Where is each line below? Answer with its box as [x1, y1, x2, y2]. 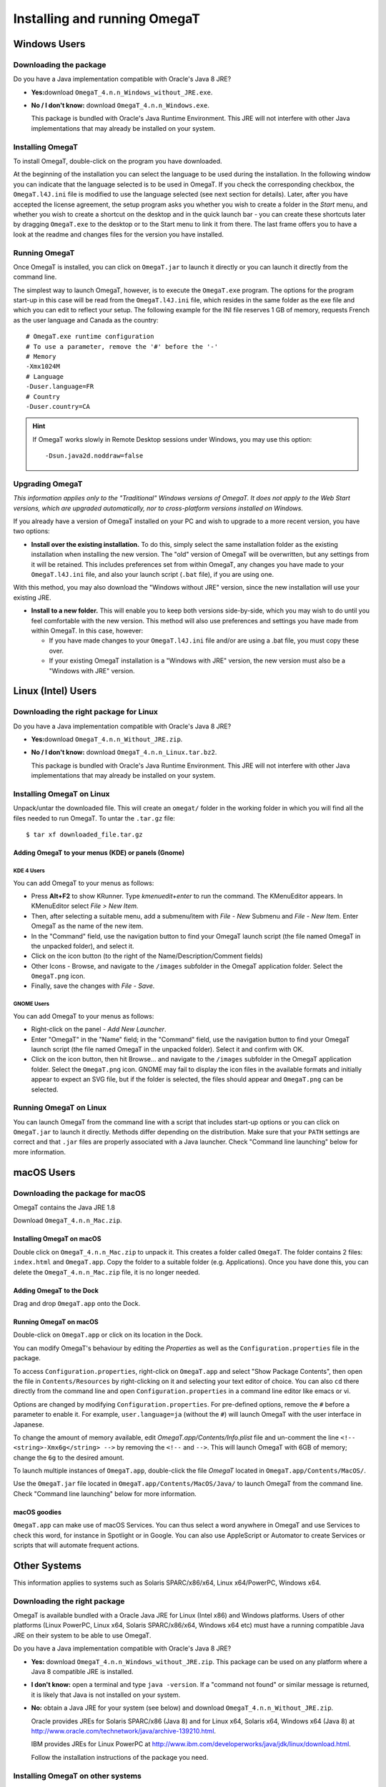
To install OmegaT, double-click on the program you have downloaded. [13, 157, 222, 166]
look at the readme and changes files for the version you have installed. [13, 229, 224, 239]
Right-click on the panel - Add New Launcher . [31, 1025, 167, 1034]
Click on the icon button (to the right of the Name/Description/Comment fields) [31, 951, 264, 961]
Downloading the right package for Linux [13, 707, 159, 717]
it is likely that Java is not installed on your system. [31, 1691, 181, 1699]
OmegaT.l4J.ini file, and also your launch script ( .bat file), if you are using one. [31, 570, 274, 579]
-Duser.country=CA [26, 402, 91, 410]
